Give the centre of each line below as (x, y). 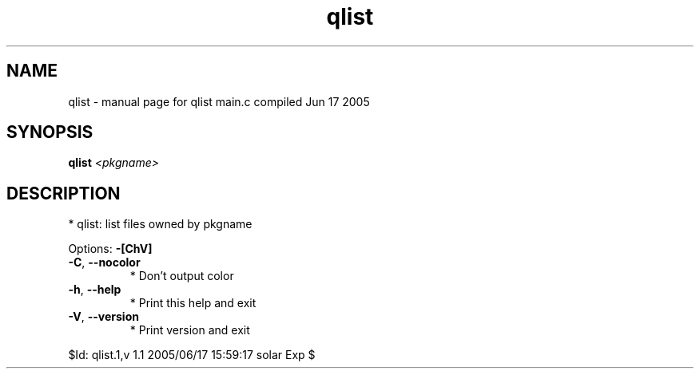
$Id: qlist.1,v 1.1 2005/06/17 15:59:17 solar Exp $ (192, 355)
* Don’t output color (182, 276)
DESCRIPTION (64, 193)
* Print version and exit (190, 330)
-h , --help (95, 290)
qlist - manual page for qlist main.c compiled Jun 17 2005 (219, 101)
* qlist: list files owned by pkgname (160, 224)
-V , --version (103, 317)
